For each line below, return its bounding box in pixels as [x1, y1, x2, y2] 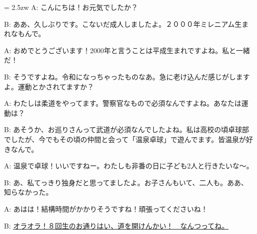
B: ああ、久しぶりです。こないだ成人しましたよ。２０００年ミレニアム [4, 18, 235, 29]
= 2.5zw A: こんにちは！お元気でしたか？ [4, 2, 138, 12]
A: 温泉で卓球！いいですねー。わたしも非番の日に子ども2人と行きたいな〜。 [4, 160, 254, 171]
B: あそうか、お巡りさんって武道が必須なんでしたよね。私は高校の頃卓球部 [4, 124, 249, 135]
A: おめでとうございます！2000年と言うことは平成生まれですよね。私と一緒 [4, 45, 250, 55]
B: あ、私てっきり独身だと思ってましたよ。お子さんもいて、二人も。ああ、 [4, 177, 248, 187]
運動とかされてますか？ [17, 81, 94, 91]
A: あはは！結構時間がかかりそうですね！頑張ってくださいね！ [4, 203, 208, 214]
